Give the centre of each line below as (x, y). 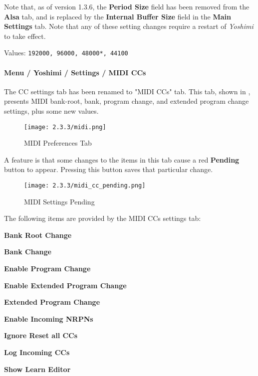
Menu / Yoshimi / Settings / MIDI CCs (75, 72)
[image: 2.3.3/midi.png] (65, 127)
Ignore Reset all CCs (41, 335)
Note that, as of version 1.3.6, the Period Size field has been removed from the (127, 6)
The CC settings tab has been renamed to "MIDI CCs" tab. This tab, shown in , (127, 91)
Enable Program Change (47, 269)
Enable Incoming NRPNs (49, 318)
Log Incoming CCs (37, 352)
